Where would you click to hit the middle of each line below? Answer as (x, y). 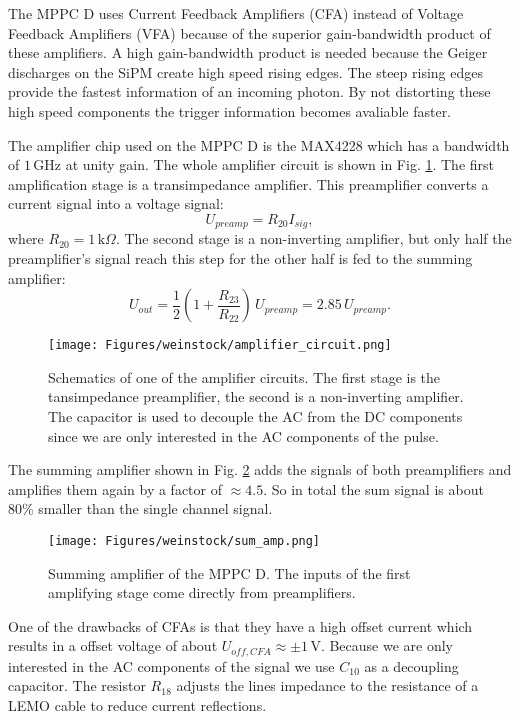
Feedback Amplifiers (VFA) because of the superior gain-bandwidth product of (249, 32)
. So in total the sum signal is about (373, 488)
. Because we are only (386, 645)
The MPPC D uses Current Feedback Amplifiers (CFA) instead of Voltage (236, 13)
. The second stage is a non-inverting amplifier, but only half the (313, 238)
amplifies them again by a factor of (115, 488)
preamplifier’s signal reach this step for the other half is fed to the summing (240, 257)
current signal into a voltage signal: (116, 203)
